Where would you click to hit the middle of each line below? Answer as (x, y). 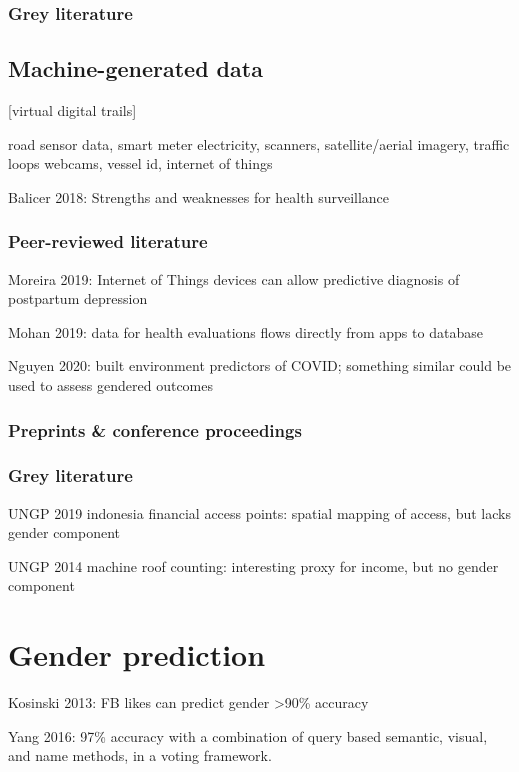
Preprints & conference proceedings (155, 429)
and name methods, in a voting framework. (140, 755)
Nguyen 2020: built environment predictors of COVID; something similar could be (260, 365)
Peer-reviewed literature (108, 241)
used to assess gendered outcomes (111, 385)
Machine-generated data (135, 68)
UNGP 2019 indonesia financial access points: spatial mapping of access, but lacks (259, 512)
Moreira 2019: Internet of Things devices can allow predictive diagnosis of (234, 278)
